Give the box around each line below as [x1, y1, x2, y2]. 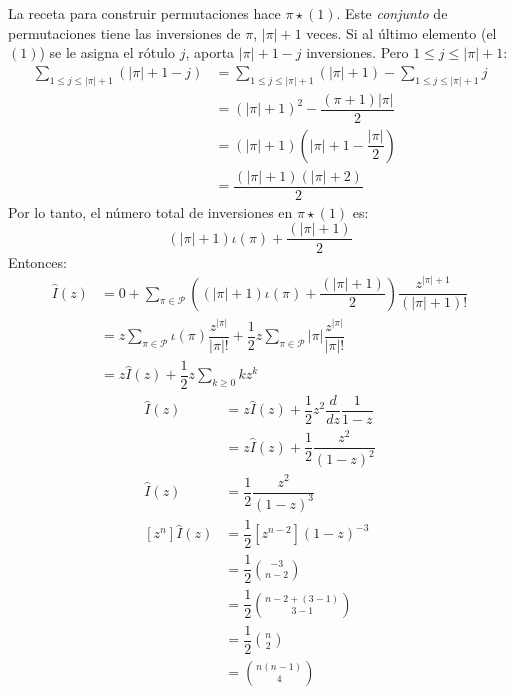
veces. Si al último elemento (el [306, 22, 497, 43]
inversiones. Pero [306, 42, 409, 63]
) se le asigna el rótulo [39, 42, 175, 63]
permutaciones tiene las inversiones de [8, 22, 241, 43]
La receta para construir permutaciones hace [8, 3, 281, 23]
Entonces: [8, 251, 67, 272]
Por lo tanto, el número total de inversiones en [8, 201, 293, 222]
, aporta [185, 42, 235, 63]
